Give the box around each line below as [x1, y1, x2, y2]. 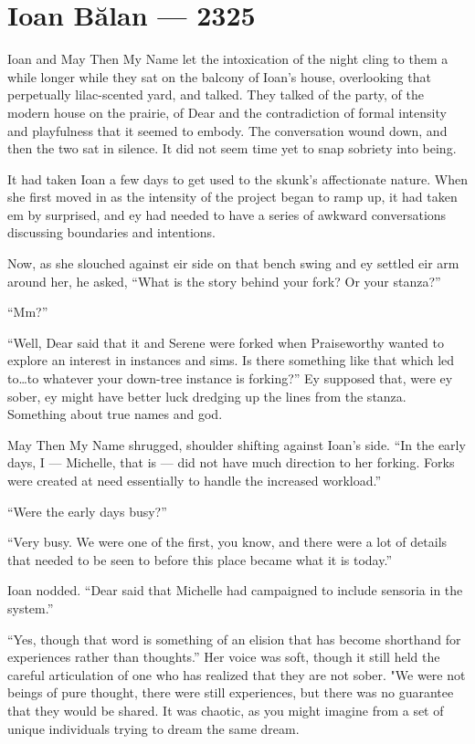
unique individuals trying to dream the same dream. [7, 718, 300, 738]
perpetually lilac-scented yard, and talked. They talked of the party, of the [7, 85, 425, 104]
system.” [7, 598, 54, 617]
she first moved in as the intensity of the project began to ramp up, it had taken [7, 187, 458, 206]
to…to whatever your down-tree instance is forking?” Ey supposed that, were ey [7, 369, 453, 388]
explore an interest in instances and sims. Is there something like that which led [7, 351, 455, 370]
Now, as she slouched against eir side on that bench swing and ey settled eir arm [7, 254, 459, 273]
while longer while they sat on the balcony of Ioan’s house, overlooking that [7, 67, 431, 86]
